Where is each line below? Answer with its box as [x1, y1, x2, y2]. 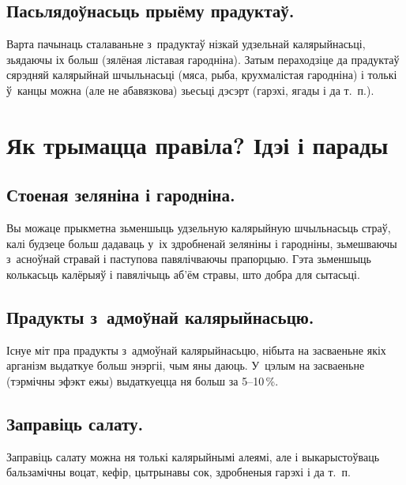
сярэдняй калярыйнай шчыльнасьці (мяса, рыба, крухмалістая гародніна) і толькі [6, 66, 397, 83]
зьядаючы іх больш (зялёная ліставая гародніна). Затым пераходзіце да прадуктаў [6, 51, 400, 67]
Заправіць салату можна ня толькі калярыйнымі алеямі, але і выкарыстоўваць [6, 448, 380, 464]
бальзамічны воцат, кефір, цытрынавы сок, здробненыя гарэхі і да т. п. [6, 464, 351, 480]
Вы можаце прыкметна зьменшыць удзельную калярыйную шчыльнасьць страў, [6, 220, 391, 236]
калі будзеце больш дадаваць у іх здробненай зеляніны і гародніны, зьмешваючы [6, 235, 397, 251]
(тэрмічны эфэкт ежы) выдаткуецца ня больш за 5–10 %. [6, 372, 279, 389]
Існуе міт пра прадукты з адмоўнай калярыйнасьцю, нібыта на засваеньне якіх [6, 341, 386, 358]
